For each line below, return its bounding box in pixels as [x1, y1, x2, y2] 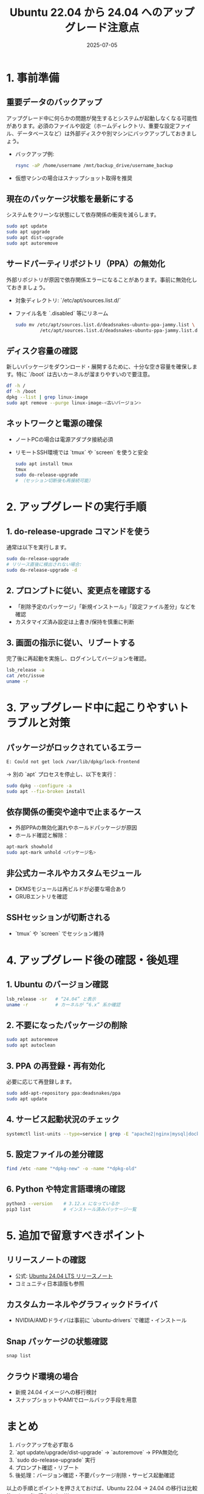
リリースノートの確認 [6, 1255, 86, 1265]
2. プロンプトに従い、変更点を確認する [6, 586, 151, 596]
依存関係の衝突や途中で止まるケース [6, 807, 141, 817]
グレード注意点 [64, 21, 140, 35]
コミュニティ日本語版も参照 [15, 1279, 84, 1287]
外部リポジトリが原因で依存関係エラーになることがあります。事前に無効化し [6, 276, 197, 283]
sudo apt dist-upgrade [6, 235, 64, 241]
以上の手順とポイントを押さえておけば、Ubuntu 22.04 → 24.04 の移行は [6, 1484, 187, 1492]
